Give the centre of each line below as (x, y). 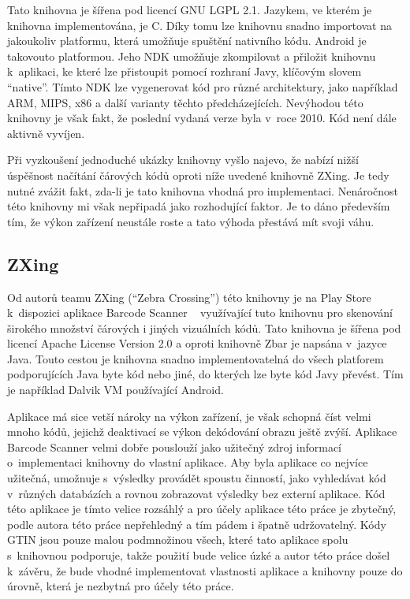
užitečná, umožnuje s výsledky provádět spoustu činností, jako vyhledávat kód (197, 478)
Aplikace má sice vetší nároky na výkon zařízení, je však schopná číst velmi (189, 416)
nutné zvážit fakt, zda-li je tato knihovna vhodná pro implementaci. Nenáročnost (203, 190)
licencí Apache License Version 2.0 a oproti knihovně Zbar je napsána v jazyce (197, 343)
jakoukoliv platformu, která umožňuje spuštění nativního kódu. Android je (187, 41)
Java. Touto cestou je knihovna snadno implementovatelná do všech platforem (196, 358)
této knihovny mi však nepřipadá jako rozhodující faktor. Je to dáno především (199, 206)
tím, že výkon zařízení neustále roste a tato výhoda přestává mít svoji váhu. (191, 221)
